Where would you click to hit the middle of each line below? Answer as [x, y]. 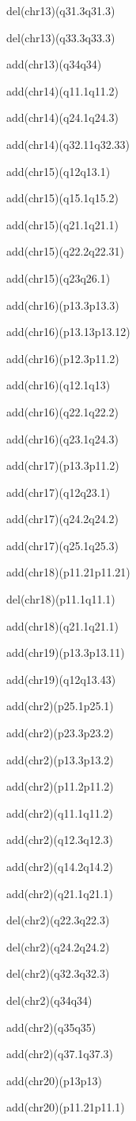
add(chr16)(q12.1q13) [59, 385]
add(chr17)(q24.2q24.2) [63, 519]
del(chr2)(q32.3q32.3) [58, 973]
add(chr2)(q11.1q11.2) [60, 812]
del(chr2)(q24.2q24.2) [58, 946]
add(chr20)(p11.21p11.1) [66, 1107]
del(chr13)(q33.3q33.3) [61, 37]
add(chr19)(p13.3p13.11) [66, 652]
